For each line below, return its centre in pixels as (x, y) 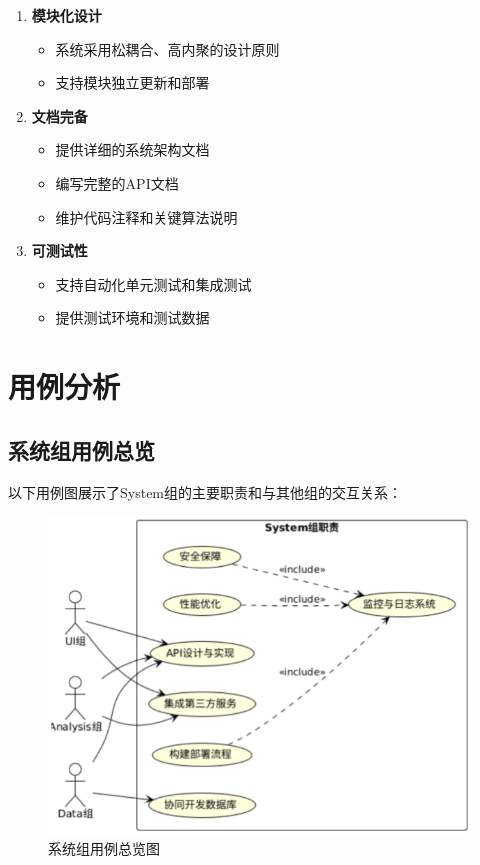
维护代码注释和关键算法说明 (146, 216)
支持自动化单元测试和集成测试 (153, 283)
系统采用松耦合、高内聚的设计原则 (167, 48)
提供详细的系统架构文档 (132, 149)
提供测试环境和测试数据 (132, 317)
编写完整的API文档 (117, 182)
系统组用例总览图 (104, 848)
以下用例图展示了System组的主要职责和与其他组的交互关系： (205, 491)
